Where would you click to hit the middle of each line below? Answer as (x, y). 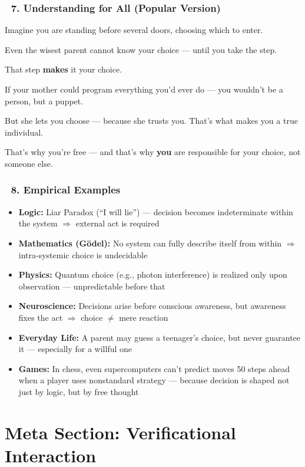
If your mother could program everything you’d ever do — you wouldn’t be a (144, 89)
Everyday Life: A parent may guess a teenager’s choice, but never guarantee (160, 337)
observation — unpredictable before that (92, 286)
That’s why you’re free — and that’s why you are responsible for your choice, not (153, 152)
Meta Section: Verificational (120, 432)
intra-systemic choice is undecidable (83, 254)
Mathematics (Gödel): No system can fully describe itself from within (150, 243)
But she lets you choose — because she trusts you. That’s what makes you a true (151, 121)
